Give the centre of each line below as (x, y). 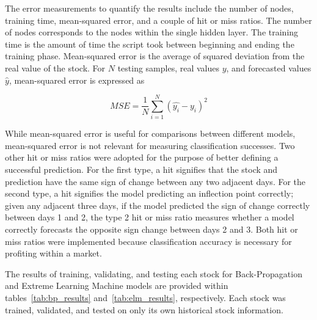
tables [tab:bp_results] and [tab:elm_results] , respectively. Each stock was (145, 297)
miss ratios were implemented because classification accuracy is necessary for (148, 241)
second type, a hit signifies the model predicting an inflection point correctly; (149, 193)
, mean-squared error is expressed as (77, 80)
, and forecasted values (269, 67)
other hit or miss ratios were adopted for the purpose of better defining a (142, 157)
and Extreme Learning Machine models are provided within (117, 285)
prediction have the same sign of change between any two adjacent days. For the (155, 181)
